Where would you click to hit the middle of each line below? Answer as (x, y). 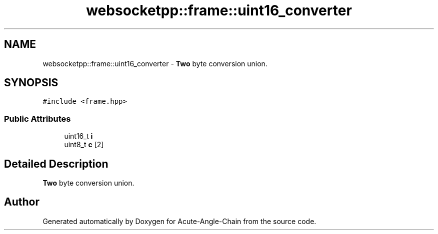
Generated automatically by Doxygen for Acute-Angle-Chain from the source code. (179, 221)
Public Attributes (37, 118)
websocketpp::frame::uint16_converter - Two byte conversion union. (155, 63)
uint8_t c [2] (84, 145)
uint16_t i (78, 136)
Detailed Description (56, 164)
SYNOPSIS (31, 83)
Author (22, 202)
